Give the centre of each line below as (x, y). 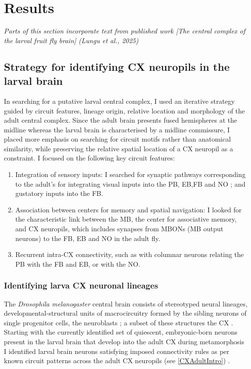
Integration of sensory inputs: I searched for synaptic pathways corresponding (130, 174)
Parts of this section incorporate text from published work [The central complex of (125, 31)
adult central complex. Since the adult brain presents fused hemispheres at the (121, 120)
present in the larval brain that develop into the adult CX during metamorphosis (124, 341)
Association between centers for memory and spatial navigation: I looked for (128, 209)
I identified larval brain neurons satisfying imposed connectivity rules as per (117, 351)
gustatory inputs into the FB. (59, 193)
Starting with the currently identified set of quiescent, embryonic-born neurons (121, 332)
